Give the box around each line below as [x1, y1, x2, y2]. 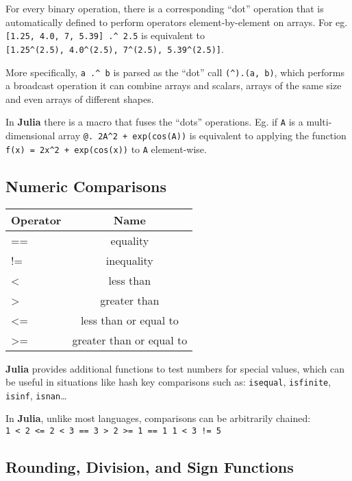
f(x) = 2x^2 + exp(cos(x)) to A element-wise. [5, 141, 207, 156]
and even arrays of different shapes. [5, 91, 154, 106]
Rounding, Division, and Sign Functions [5, 456, 294, 478]
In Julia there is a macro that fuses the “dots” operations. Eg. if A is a [5, 115, 303, 129]
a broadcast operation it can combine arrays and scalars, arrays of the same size [5, 78, 342, 93]
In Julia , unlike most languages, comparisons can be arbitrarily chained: [5, 411, 311, 425]
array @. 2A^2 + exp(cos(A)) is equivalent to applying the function [58, 128, 347, 142]
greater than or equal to [72, 331, 188, 348]
